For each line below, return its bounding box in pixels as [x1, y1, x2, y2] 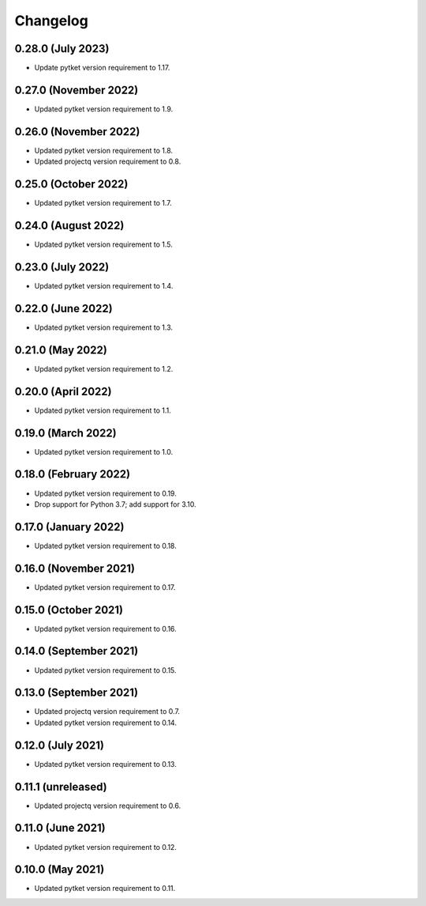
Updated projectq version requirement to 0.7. [34, 707, 181, 716]
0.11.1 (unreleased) [14, 780, 107, 794]
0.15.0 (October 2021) [14, 603, 124, 617]
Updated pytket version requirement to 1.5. [34, 240, 174, 249]
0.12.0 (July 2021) [14, 738, 104, 752]
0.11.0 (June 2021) [14, 821, 106, 835]
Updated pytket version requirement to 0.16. [34, 624, 177, 633]
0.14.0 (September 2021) [14, 644, 139, 658]
